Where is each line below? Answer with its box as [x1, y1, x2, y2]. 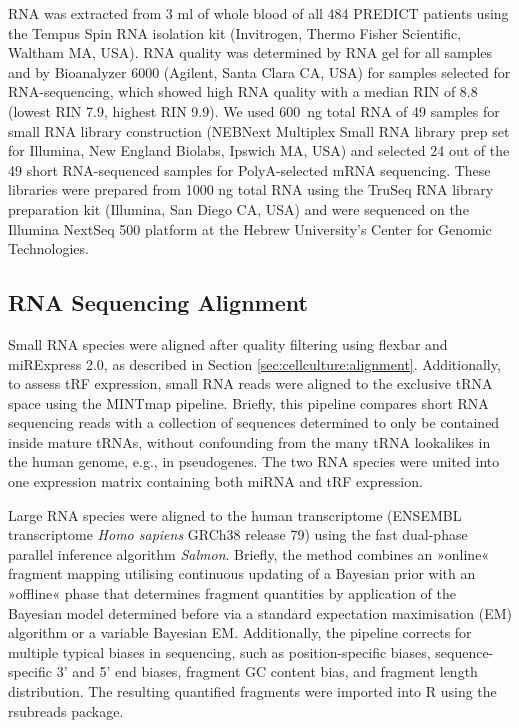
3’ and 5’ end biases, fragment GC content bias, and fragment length [56, 661, 478, 682]
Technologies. [8, 238, 89, 259]
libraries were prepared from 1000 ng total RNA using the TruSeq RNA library [8, 179, 494, 200]
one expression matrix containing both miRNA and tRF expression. [8, 471, 423, 492]
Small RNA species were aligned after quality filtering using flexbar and [8, 333, 448, 354]
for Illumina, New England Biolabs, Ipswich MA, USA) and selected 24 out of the [8, 140, 510, 161]
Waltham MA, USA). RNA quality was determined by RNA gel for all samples [8, 42, 493, 63]
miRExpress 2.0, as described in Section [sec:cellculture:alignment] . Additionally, [8, 353, 501, 374]
